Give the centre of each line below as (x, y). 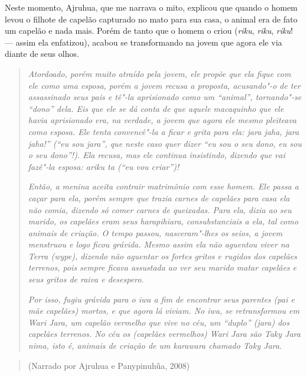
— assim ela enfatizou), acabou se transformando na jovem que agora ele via (143, 42)
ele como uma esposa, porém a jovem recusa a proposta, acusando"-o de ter (164, 85)
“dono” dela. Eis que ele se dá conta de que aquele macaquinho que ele (156, 108)
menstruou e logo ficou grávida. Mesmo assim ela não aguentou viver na (159, 244)
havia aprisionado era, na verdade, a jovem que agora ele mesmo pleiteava (162, 120)
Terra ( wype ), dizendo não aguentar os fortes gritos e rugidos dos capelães (162, 256)
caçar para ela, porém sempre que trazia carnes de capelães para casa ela (159, 197)
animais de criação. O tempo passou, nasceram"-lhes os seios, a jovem (155, 232)
